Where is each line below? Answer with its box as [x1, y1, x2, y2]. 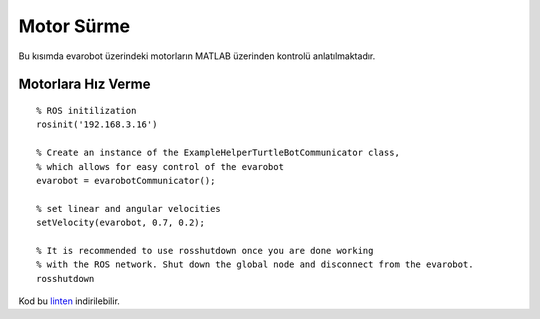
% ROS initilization [36, 105, 137, 116]
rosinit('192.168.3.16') [36, 119, 158, 130]
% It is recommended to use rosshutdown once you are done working [36, 245, 374, 256]
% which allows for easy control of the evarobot [36, 161, 285, 172]
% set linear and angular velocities [36, 203, 222, 214]
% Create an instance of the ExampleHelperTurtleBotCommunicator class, [36, 147, 400, 159]
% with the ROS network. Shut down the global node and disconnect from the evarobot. [36, 259, 474, 270]
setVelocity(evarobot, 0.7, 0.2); [36, 217, 205, 229]
